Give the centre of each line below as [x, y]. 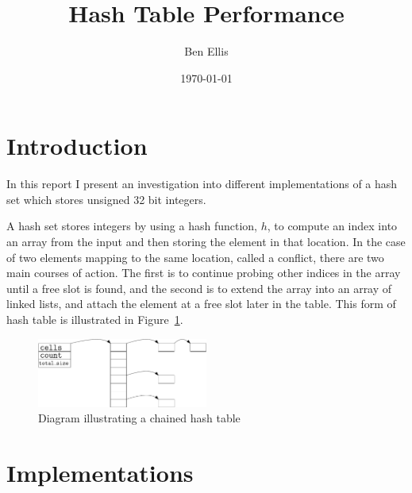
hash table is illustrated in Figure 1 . [95, 319]
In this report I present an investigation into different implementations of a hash [202, 184]
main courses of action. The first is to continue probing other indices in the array [204, 273]
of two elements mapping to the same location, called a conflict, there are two [195, 257]
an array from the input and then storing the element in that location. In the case [206, 242]
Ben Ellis [206, 51]
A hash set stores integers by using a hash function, [132, 226]
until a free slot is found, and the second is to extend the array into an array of [199, 288]
